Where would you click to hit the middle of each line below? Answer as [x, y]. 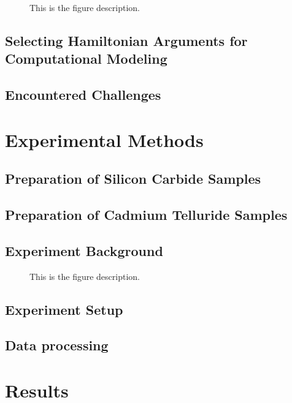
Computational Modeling [86, 58]
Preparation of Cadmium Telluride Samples [146, 215]
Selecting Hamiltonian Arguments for [126, 40]
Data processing [57, 345]
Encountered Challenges [83, 95]
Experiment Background [84, 250]
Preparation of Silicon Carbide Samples [133, 179]
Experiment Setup [64, 309]
